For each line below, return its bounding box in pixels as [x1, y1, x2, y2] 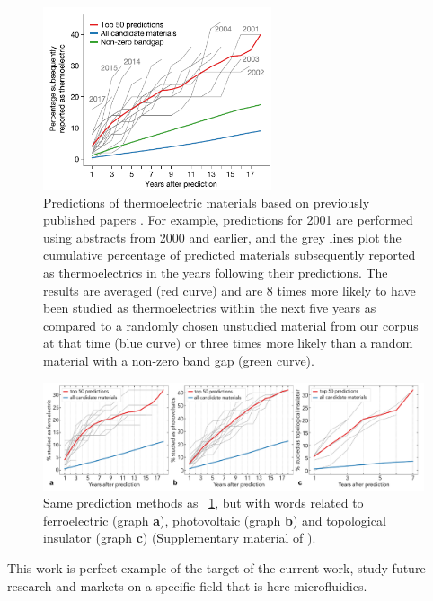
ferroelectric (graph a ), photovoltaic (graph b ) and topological [43, 510, 386, 529]
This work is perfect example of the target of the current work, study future [7, 559, 426, 578]
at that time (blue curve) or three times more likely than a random [43, 333, 413, 352]
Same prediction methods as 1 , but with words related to [43, 493, 364, 512]
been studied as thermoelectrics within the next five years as [43, 298, 376, 317]
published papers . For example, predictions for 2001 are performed [43, 210, 413, 229]
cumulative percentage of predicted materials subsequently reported [43, 245, 416, 264]
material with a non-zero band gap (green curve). [43, 351, 314, 369]
